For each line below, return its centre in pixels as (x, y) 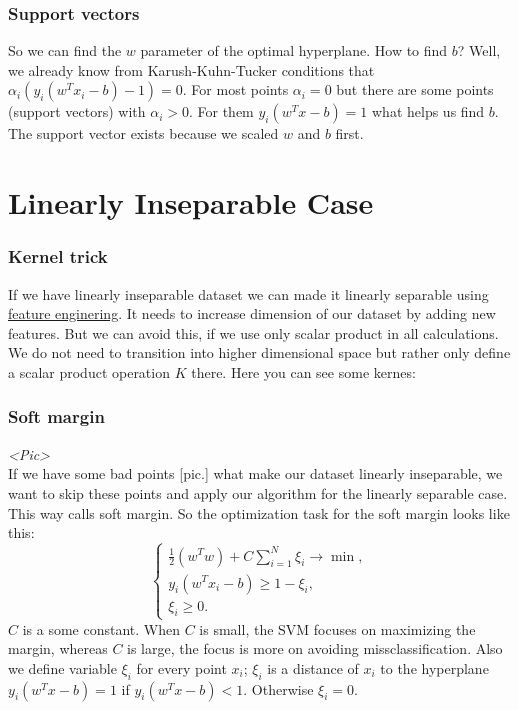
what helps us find (428, 111)
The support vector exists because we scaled (143, 133)
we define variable (62, 667)
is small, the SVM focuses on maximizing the (337, 628)
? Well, (479, 50)
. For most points (235, 89)
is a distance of (313, 667)
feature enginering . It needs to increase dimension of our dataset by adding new (252, 313)
